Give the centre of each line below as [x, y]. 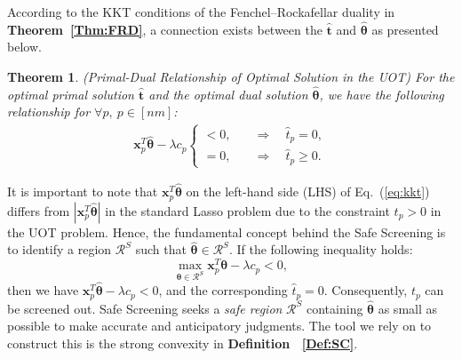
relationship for [49, 112]
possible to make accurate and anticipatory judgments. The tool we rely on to [219, 326]
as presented [405, 29]
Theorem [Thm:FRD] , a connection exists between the [165, 29]
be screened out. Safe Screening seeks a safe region [145, 308]
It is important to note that [83, 191]
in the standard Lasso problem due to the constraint [247, 210]
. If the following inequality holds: [321, 249]
